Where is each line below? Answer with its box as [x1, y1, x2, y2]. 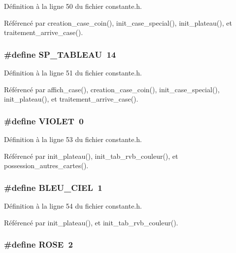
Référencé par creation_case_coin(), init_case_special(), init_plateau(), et [4, 17, 232, 28]
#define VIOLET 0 [4, 114, 84, 127]
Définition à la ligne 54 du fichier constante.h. [4, 201, 142, 211]
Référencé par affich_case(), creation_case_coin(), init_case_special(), [4, 84, 220, 94]
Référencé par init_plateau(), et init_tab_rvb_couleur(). [4, 217, 178, 227]
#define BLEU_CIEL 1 [4, 181, 102, 193]
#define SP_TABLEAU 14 [4, 48, 116, 60]
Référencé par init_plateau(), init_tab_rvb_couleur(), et [4, 150, 178, 161]
